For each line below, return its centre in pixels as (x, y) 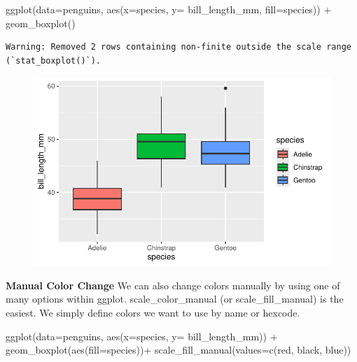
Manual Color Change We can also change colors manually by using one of (173, 285)
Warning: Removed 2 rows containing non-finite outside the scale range (178, 47)
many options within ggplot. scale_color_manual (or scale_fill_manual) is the (175, 299)
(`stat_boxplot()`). (54, 60)
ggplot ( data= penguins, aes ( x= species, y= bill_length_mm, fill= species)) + (169, 9)
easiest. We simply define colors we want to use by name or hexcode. (153, 312)
